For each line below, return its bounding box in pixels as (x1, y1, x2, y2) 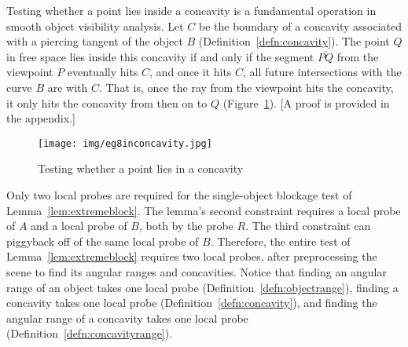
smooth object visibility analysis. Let (6, 17, 184, 34)
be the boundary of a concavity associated (199, 17, 402, 34)
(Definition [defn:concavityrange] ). (6, 325, 173, 342)
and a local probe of (31, 217, 127, 234)
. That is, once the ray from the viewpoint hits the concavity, (98, 79, 394, 95)
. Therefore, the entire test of (210, 232, 351, 249)
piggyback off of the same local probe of (6, 232, 199, 249)
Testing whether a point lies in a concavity (38, 160, 244, 177)
